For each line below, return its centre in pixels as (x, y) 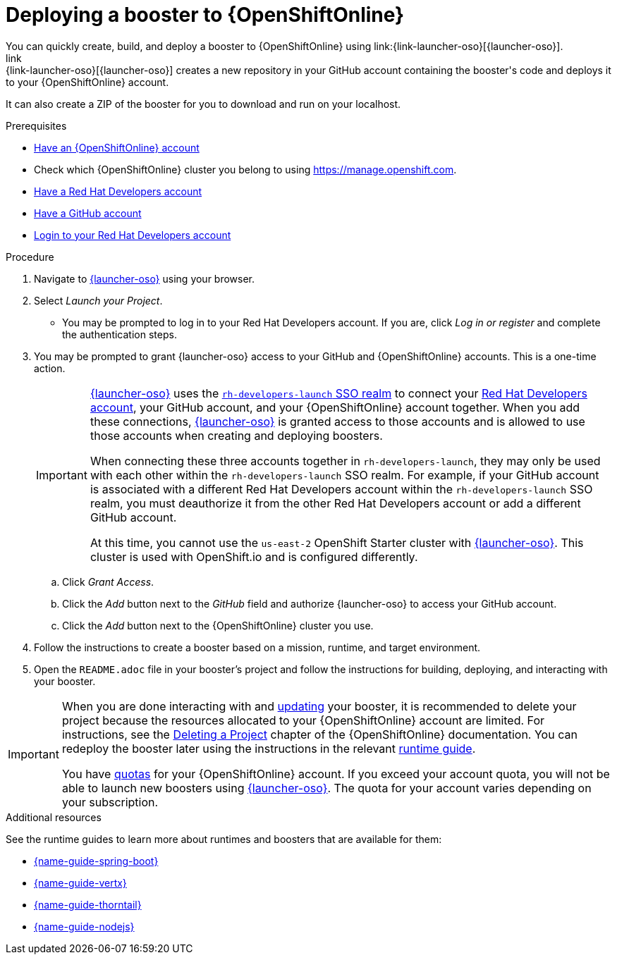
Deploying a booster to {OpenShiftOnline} (205, 15)
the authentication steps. (120, 334)
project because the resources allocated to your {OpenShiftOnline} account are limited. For (303, 720)
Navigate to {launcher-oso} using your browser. (145, 278)
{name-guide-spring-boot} (96, 861)
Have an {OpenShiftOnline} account (117, 147)
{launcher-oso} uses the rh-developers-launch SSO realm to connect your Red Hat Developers (338, 393)
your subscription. (110, 802)
